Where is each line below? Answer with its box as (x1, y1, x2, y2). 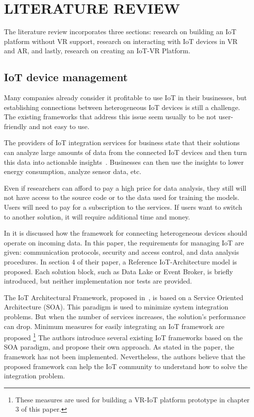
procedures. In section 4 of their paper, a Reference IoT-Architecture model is (4, 257, 237, 267)
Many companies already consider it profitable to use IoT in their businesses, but (4, 92, 247, 103)
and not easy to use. (29, 121, 89, 131)
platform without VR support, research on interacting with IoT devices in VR (4, 36, 238, 46)
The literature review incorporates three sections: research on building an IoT (4, 26, 236, 37)
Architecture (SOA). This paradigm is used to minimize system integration (4, 302, 229, 312)
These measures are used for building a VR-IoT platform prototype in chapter (15, 394, 250, 404)
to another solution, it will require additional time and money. (4, 211, 190, 221)
